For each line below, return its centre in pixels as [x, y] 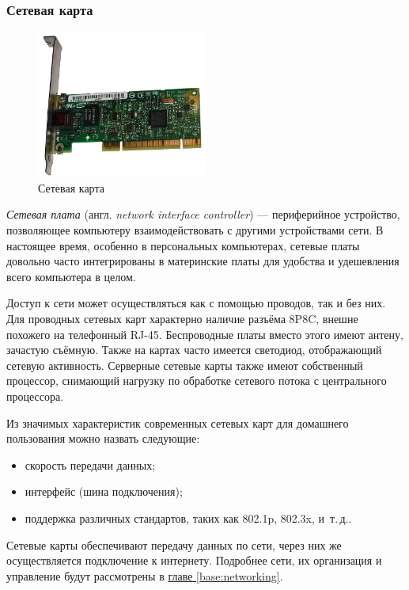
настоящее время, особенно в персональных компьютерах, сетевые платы [183, 245]
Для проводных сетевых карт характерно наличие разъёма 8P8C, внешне [182, 318]
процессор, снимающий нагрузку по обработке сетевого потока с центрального [197, 381]
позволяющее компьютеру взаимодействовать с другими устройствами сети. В [195, 230]
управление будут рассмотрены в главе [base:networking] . [145, 575]
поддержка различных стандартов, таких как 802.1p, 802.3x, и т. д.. [188, 518]
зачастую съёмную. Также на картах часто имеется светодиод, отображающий [194, 350]
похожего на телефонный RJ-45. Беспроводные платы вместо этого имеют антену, [205, 334]
